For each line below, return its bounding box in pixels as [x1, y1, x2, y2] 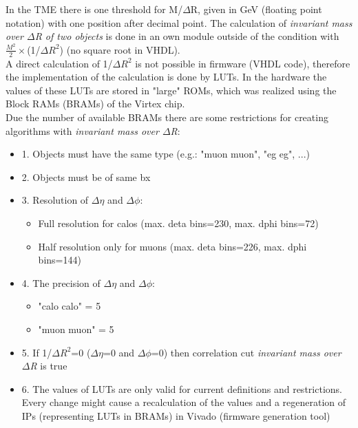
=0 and [103, 345, 135, 359]
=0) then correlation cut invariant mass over [151, 345, 341, 359]
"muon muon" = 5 [38, 322, 114, 336]
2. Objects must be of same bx [21, 169, 151, 184]
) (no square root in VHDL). [59, 42, 180, 56]
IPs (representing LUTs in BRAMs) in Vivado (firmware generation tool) [21, 408, 330, 422]
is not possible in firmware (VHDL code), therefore [135, 56, 350, 70]
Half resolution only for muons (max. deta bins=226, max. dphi [38, 239, 307, 253]
